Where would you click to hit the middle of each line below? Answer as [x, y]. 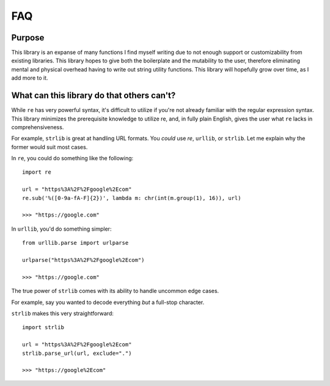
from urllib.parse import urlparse [75, 243]
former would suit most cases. [50, 147]
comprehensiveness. [38, 127]
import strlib [43, 328]
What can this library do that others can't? [94, 96]
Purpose [28, 38]
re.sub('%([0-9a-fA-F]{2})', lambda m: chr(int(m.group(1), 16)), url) [132, 198]
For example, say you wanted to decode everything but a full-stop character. [108, 302]
